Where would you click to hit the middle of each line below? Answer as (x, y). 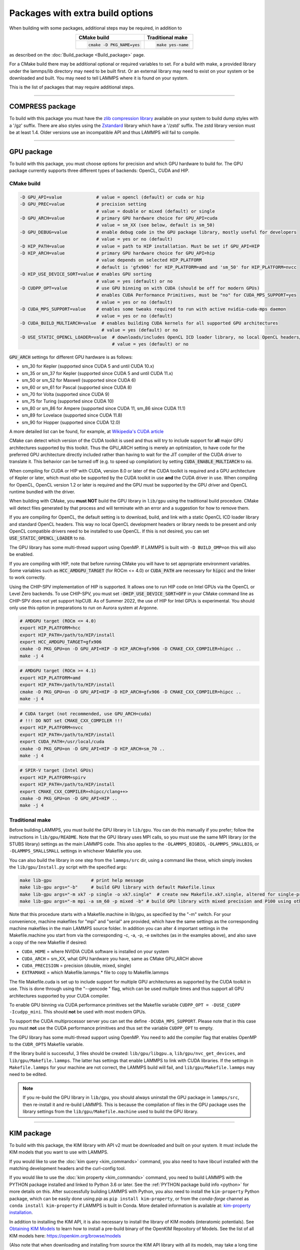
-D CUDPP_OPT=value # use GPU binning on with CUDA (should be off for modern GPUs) (140, 288)
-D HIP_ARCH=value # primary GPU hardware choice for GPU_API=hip (117, 253)
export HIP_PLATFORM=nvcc (51, 728)
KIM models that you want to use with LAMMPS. (59, 1152)
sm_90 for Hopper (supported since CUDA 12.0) (71, 422)
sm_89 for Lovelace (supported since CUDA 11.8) (72, 415)
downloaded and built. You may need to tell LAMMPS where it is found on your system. (99, 78)
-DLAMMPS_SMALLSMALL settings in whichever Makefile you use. (76, 851)
